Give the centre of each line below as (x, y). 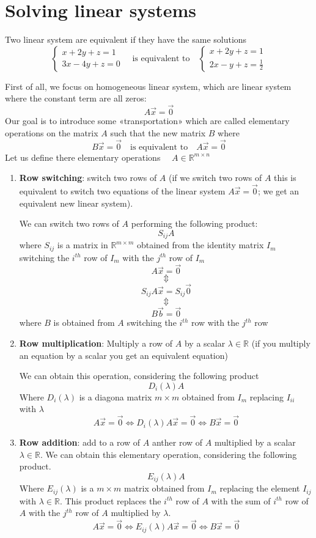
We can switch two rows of (69, 223)
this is (285, 178)
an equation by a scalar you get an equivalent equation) (123, 355)
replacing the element (260, 488)
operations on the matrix (52, 132)
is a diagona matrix (116, 396)
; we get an (278, 190)
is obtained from (84, 322)
